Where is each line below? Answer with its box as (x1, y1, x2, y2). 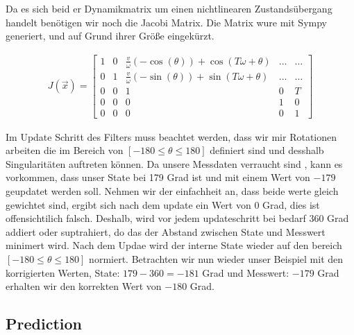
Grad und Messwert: (202, 265, 289, 280)
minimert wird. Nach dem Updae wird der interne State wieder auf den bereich (6, 238, 342, 252)
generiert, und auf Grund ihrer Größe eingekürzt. (6, 28, 214, 43)
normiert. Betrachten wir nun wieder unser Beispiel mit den (89, 251, 344, 266)
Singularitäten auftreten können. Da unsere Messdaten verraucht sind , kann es (6, 156, 343, 171)
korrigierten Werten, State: (6, 265, 120, 280)
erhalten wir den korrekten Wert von (6, 279, 162, 293)
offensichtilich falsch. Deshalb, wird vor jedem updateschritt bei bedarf (6, 211, 306, 225)
